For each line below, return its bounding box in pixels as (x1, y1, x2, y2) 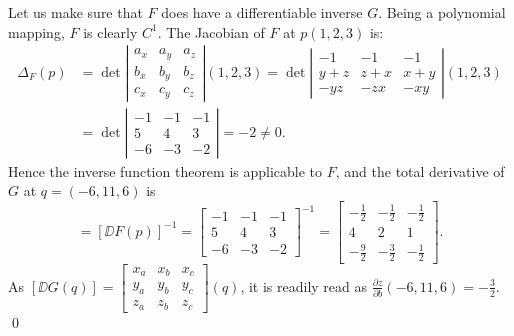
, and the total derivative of (335, 160, 505, 181)
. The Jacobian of (157, 21, 265, 42)
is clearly (83, 21, 138, 42)
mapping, (8, 21, 65, 42)
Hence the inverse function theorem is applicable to (8, 160, 323, 181)
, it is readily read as (240, 275, 368, 296)
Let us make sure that (8, 2, 143, 22)
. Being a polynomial (378, 2, 506, 22)
